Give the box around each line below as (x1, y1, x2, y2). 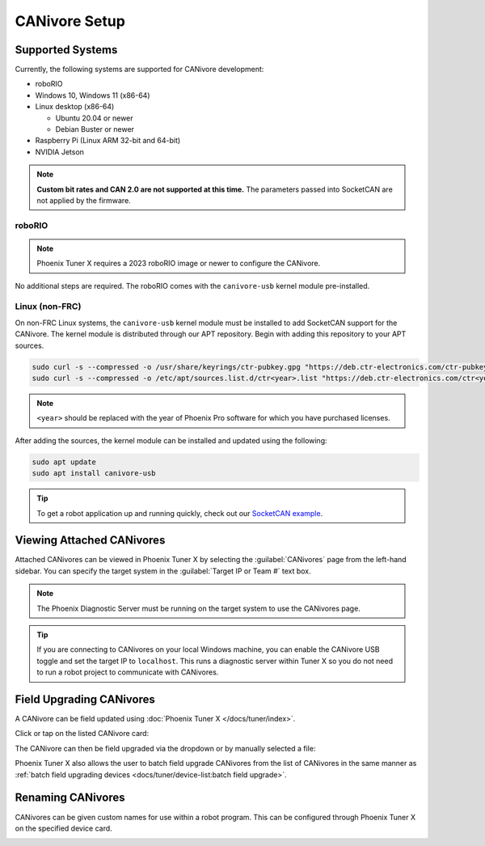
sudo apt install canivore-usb (32, 469, 157, 478)
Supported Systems (15, 43, 118, 57)
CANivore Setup (15, 12, 125, 30)
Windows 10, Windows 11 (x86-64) (35, 90, 150, 100)
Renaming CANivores (15, 791, 125, 805)
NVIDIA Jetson (35, 146, 85, 157)
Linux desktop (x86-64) (35, 102, 115, 112)
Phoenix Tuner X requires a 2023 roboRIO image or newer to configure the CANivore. (36, 259, 321, 269)
